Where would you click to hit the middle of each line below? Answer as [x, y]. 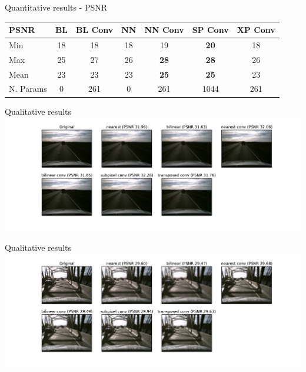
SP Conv [210, 30]
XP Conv [256, 30]
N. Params [28, 89]
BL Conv [95, 30]
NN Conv [164, 30]
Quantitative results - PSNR [56, 7]
